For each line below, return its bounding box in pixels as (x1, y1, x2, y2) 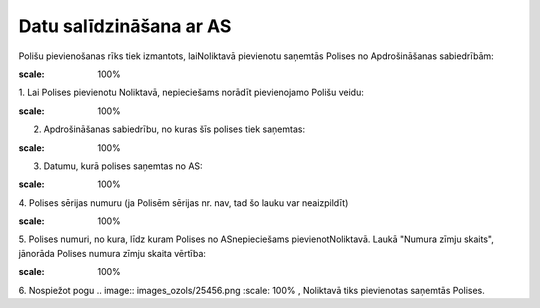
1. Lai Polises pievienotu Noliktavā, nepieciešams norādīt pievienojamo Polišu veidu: (18, 86, 364, 99)
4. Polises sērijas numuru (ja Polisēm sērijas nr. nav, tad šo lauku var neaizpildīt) (18, 196, 349, 209)
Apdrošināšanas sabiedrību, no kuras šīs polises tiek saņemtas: (43, 123, 305, 135)
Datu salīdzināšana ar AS (18, 15, 232, 37)
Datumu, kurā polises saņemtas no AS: (43, 160, 204, 172)
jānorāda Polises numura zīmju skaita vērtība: (18, 247, 207, 259)
